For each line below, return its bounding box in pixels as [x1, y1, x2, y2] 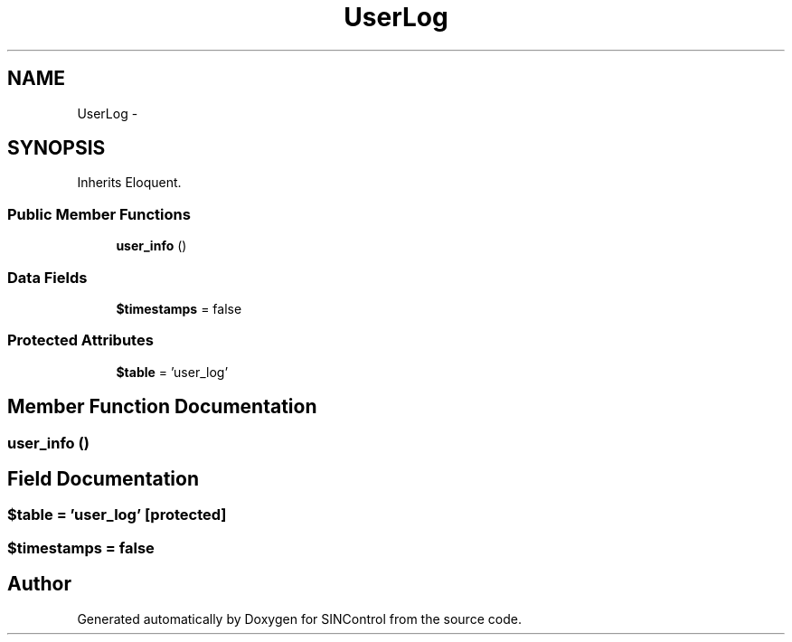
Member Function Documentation [7, 395, 317, 419]
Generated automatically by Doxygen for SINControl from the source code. [77, 610, 522, 627]
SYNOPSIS [7, 137, 106, 160]
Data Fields [7, 268, 88, 287]
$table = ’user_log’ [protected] [7, 505, 227, 524]
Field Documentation [7, 467, 199, 490]
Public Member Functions [7, 204, 191, 223]
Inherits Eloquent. [77, 175, 182, 191]
